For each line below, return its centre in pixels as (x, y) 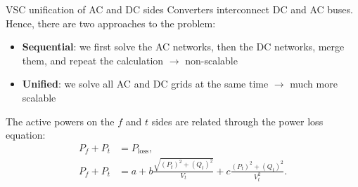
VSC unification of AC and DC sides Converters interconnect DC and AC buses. (179, 9)
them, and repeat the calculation (93, 60)
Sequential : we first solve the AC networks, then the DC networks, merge (183, 47)
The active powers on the (60, 121)
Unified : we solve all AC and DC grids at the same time (145, 84)
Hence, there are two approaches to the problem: (111, 23)
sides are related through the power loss (237, 121)
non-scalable (211, 60)
